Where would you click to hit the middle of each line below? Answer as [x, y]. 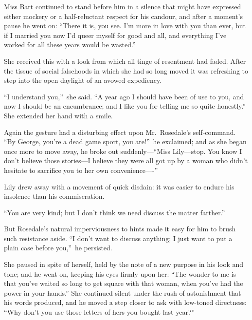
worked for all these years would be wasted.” [70, 45]
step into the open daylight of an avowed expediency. [83, 80]
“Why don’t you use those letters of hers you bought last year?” [99, 312]
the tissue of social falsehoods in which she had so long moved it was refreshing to [126, 70]
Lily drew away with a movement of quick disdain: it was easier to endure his [119, 186]
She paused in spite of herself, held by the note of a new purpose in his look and [124, 264]
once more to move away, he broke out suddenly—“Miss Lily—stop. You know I [123, 151]
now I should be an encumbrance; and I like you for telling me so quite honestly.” [125, 106]
